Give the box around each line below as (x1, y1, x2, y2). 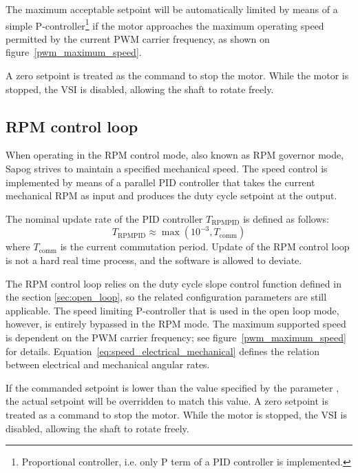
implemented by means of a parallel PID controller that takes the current (6, 174, 315, 189)
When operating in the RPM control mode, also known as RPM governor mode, (6, 148, 344, 162)
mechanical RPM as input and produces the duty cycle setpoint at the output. (6, 188, 337, 203)
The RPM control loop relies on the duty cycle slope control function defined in (6, 276, 341, 290)
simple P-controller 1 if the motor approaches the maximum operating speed (6, 16, 324, 32)
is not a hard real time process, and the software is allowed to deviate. (6, 252, 302, 267)
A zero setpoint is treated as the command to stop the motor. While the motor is (6, 68, 349, 83)
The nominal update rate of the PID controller (6, 211, 203, 225)
